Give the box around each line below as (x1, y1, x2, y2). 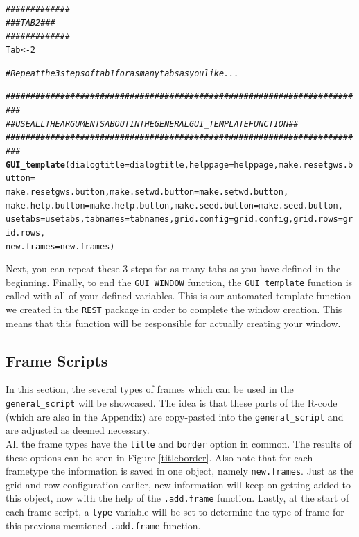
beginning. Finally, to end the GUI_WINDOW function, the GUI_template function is (6, 274, 353, 289)
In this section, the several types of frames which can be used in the (6, 382, 294, 396)
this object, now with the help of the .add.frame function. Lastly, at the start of (6, 491, 349, 505)
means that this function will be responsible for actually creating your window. (6, 315, 341, 330)
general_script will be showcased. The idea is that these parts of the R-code (6, 396, 338, 410)
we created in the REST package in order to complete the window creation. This (6, 302, 342, 316)
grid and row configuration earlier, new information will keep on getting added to (6, 477, 351, 491)
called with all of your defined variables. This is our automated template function (6, 288, 351, 303)
